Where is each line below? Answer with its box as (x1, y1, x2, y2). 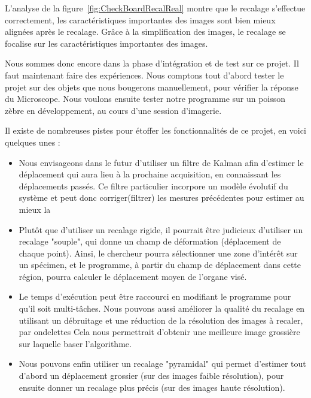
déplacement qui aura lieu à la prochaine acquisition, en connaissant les (19, 168, 281, 180)
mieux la (19, 203, 51, 215)
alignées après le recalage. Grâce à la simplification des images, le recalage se (5, 25, 286, 38)
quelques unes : (5, 135, 60, 148)
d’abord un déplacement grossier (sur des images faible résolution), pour (19, 369, 284, 382)
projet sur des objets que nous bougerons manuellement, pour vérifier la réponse (5, 80, 298, 93)
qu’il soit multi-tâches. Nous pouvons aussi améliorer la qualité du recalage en (19, 302, 305, 315)
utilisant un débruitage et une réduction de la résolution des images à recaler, (19, 313, 303, 326)
